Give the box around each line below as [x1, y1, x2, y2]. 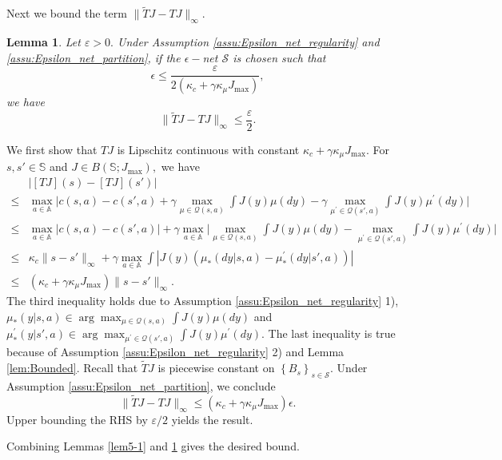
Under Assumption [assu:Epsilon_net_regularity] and [117, 34, 380, 50]
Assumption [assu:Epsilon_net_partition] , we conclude [6, 377, 276, 394]
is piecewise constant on [157, 359, 275, 376]
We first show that [6, 141, 98, 157]
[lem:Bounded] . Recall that [6, 359, 138, 376]
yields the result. [171, 410, 253, 427]
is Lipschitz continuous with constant [117, 141, 300, 157]
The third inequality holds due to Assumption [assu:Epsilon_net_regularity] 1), [6, 292, 399, 308]
